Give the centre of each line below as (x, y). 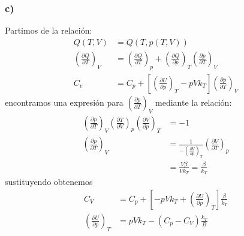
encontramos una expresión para (64, 102)
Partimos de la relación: (49, 30)
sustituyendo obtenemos (49, 182)
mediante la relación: (194, 102)
